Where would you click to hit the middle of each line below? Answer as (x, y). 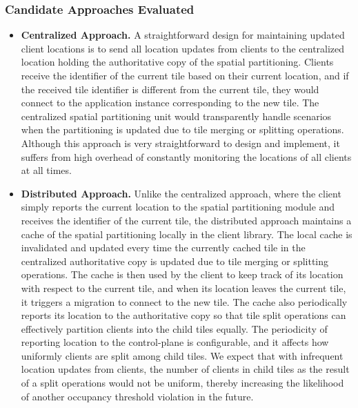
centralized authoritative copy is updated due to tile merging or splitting (175, 261)
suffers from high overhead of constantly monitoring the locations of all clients (186, 156)
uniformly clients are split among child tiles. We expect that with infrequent (182, 355)
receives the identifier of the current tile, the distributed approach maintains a (186, 220)
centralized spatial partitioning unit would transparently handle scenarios (176, 116)
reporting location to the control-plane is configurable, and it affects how (175, 342)
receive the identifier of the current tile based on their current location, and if (185, 75)
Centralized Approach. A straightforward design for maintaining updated (183, 35)
